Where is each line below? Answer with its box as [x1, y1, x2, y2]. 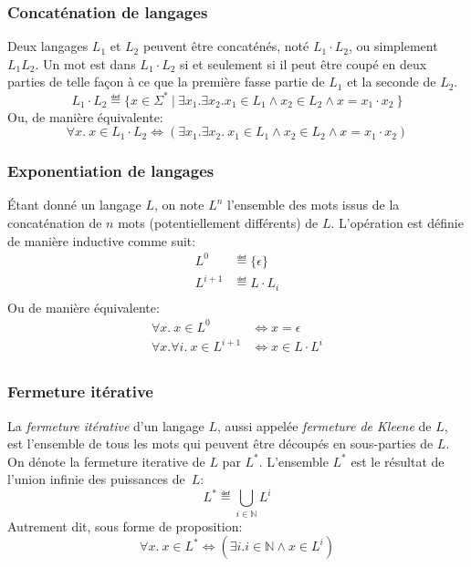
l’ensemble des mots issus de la [227, 195, 400, 214]
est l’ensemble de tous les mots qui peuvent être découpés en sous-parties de [7, 434, 434, 453]
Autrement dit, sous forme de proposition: [7, 516, 243, 535]
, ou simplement [348, 36, 438, 56]
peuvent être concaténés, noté [142, 36, 309, 56]
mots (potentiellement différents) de [118, 212, 319, 232]
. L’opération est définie [330, 212, 464, 232]
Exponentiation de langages [7, 160, 215, 182]
